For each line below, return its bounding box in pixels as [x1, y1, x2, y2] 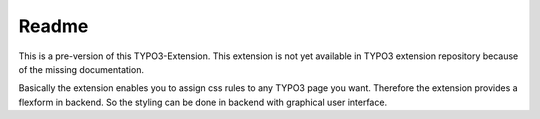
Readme [18, 15, 89, 37]
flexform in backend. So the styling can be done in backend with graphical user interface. [18, 96, 388, 108]
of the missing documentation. [18, 63, 145, 75]
